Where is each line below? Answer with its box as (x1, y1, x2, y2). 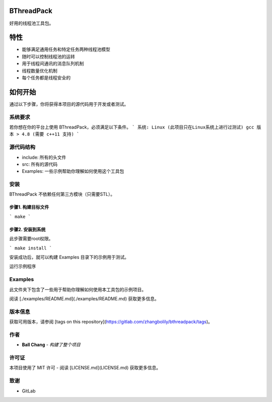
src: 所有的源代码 (22, 161, 58, 167)
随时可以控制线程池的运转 (22, 53, 75, 59)
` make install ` (9, 245, 52, 251)
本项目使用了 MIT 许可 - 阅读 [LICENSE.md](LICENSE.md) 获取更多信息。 (9, 365, 161, 371)
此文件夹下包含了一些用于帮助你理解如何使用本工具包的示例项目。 (9, 286, 146, 292)
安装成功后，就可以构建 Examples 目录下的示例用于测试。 (9, 254, 129, 260)
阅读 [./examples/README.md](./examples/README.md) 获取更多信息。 (9, 295, 160, 302)
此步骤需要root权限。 (9, 236, 53, 242)
